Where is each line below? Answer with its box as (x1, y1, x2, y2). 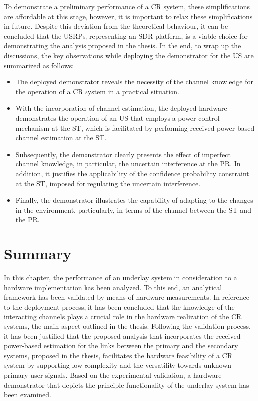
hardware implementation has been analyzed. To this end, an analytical (4, 282, 222, 292)
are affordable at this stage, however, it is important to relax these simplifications (4, 11, 253, 21)
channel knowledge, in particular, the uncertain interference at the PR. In (15, 159, 241, 169)
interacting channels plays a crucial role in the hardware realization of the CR (4, 311, 242, 321)
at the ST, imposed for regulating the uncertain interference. (15, 178, 201, 188)
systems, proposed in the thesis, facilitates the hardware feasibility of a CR (4, 350, 233, 360)
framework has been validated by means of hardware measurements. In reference (4, 292, 249, 302)
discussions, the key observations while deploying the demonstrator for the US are (4, 50, 254, 60)
